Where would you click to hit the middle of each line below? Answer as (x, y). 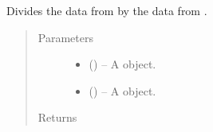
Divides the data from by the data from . (107, 10)
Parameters (65, 37)
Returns (57, 117)
